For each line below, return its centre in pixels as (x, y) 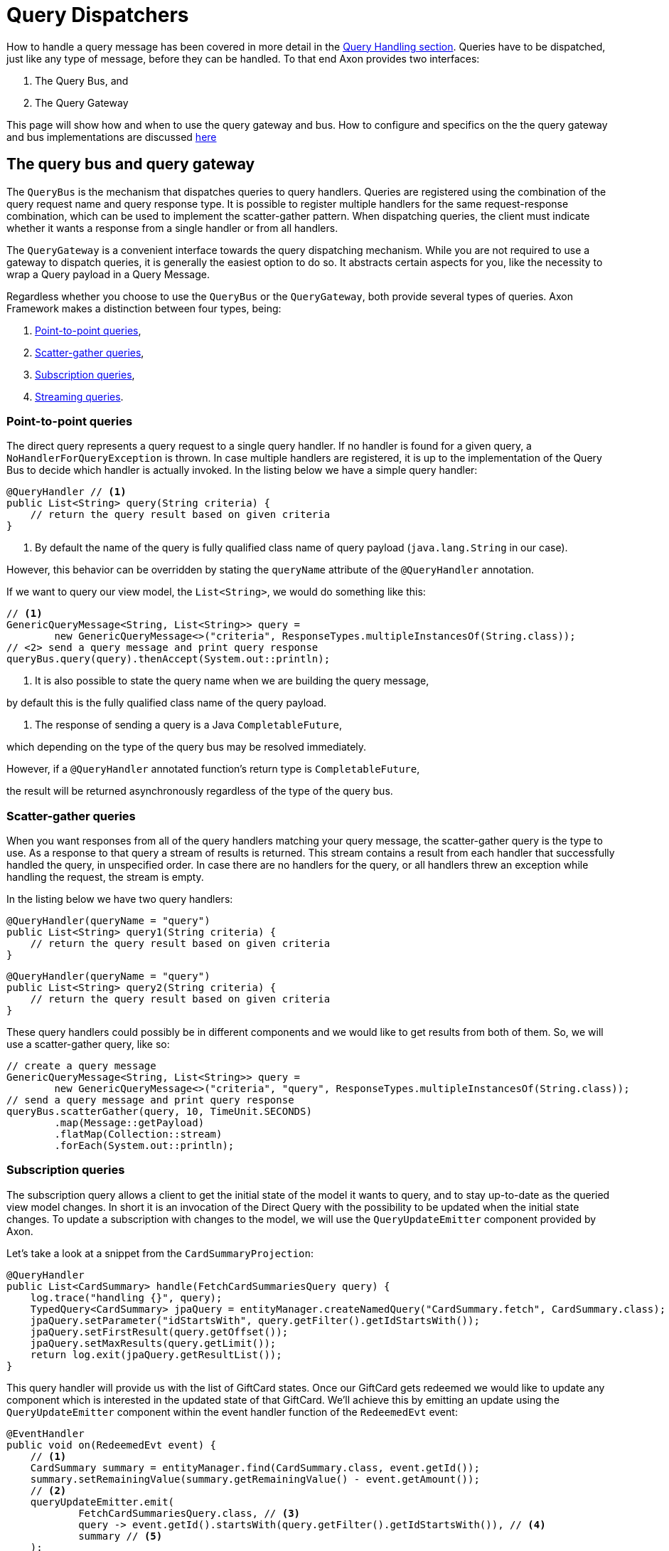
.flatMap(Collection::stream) (138, 1134)
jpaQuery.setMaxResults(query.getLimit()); (153, 1343)
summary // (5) (121, 1536)
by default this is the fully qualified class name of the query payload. (167, 703)
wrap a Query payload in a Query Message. (108, 274)
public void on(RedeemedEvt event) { (112, 1445)
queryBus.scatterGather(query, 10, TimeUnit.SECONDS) (159, 1112)
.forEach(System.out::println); (144, 1146)
